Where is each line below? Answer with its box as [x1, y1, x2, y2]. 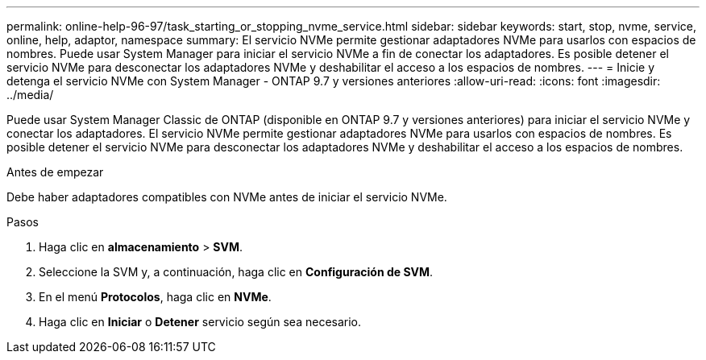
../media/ [6, 88, 54, 101]
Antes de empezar [6, 165, 104, 179]
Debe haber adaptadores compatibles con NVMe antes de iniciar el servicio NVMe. [6, 190, 447, 204]
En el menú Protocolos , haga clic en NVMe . [39, 290, 272, 304]
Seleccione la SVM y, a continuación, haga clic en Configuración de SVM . [39, 265, 434, 279]
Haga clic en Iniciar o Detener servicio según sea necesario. [39, 315, 362, 329]
